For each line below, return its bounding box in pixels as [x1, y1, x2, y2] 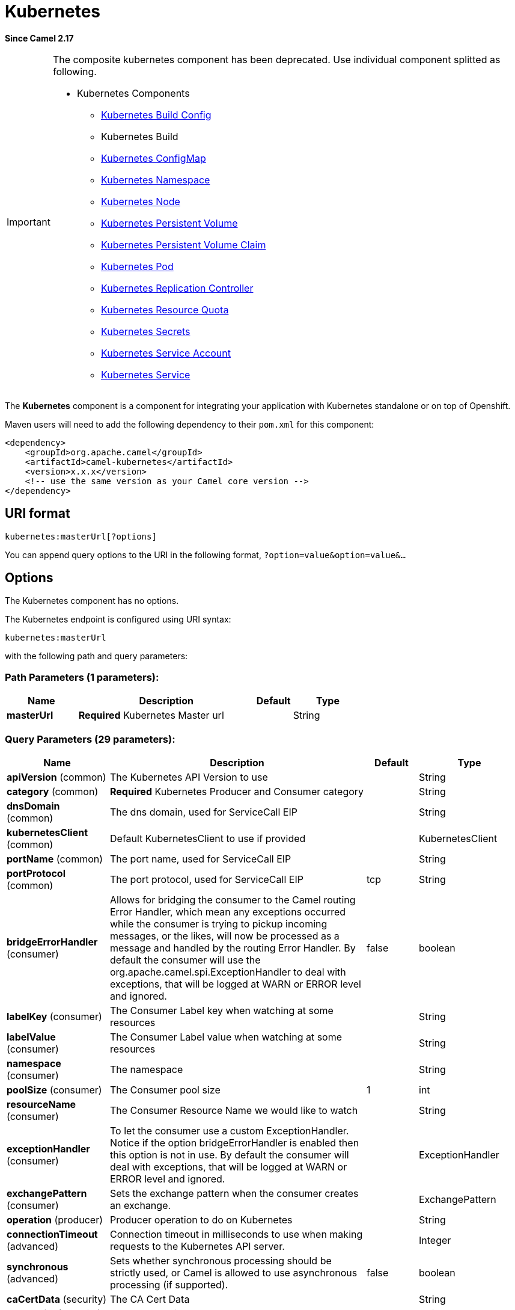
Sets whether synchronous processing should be [110, 1254, 332, 1267]
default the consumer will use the [110, 953, 261, 966]
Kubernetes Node [100, 195, 180, 208]
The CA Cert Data [110, 1293, 190, 1305]
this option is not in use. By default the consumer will [110, 1148, 349, 1161]
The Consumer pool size [110, 1083, 221, 1096]
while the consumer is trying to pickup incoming [110, 917, 328, 930]
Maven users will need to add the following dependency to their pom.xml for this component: [5, 419, 374, 429]
